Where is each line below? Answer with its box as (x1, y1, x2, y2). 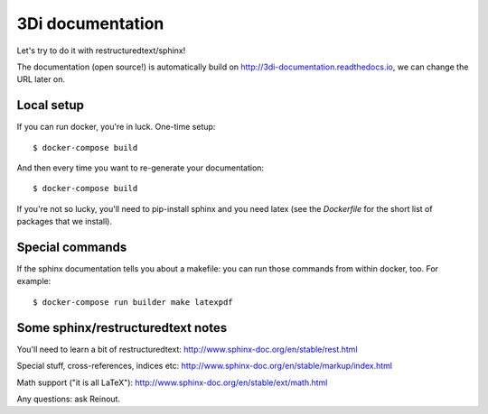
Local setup (16, 97, 85, 113)
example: (16, 276, 52, 287)
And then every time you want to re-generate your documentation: (16, 162, 265, 173)
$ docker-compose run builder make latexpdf (33, 297, 234, 307)
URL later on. (16, 74, 66, 85)
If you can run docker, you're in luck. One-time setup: (16, 122, 216, 133)
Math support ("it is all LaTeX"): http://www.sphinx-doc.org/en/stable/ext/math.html (16, 377, 328, 388)
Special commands (16, 240, 127, 254)
